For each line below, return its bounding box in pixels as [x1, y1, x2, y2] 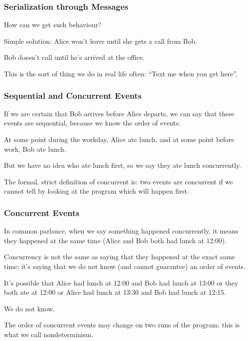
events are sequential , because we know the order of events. [4, 118, 181, 128]
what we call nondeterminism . [4, 329, 94, 339]
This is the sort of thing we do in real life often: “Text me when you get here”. [4, 69, 238, 78]
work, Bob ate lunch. [4, 144, 66, 154]
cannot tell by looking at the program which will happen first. [4, 186, 189, 196]
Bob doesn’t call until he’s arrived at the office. [4, 52, 145, 62]
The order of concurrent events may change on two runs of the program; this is [4, 320, 240, 330]
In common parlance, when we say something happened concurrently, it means [4, 226, 238, 236]
